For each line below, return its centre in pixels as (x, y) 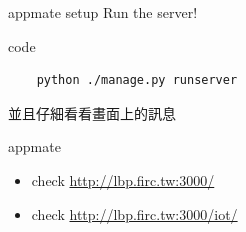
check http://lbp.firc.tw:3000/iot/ (134, 213)
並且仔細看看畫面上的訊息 (92, 112)
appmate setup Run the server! (103, 12)
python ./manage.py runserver (137, 80)
